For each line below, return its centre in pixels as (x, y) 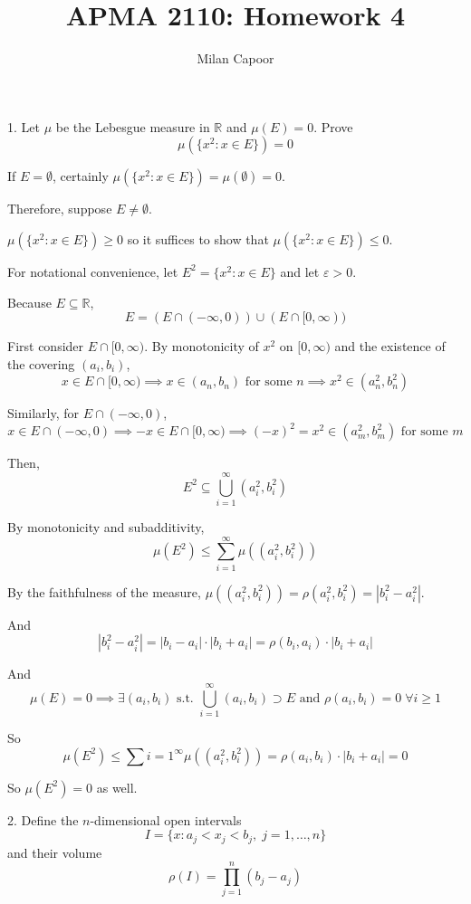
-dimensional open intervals (166, 819)
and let (300, 271)
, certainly (81, 176)
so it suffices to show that (198, 238)
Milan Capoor (235, 58)
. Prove (333, 126)
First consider (46, 346)
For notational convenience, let (93, 271)
